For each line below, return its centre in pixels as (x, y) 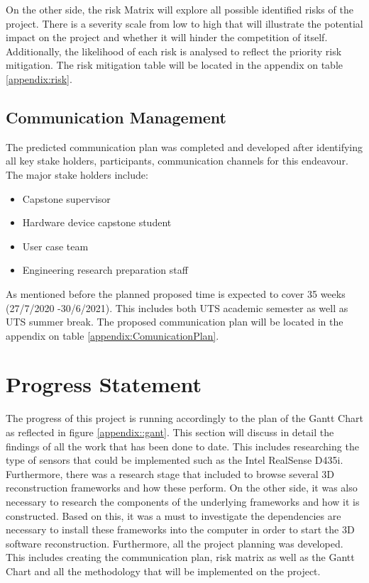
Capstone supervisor (66, 198)
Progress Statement (104, 384)
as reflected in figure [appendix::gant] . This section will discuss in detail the (170, 432)
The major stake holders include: (77, 174)
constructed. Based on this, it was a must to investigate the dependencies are (174, 515)
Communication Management (116, 117)
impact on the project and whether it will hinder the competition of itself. (167, 37)
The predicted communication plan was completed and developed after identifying (184, 146)
